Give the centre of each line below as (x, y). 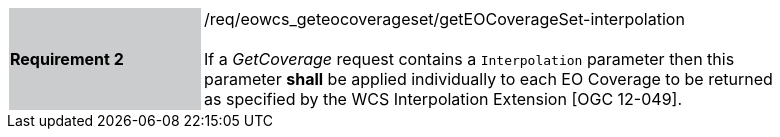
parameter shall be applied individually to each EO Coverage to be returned (488, 79)
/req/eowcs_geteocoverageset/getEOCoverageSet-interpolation (444, 19)
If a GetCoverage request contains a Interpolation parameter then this (469, 59)
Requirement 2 (67, 59)
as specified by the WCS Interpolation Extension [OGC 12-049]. (443, 99)
